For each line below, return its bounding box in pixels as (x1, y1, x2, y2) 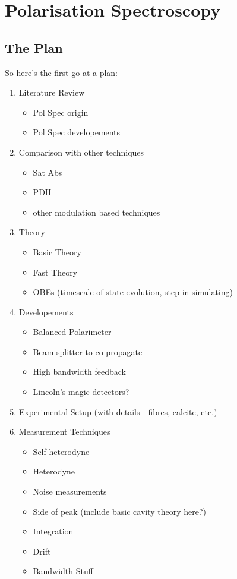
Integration (33, 525, 74, 537)
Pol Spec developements (33, 126, 121, 138)
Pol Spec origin (33, 106, 89, 118)
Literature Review (18, 86, 85, 99)
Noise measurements (33, 485, 107, 498)
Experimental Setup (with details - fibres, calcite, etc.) (18, 405, 217, 417)
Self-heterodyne (33, 445, 90, 457)
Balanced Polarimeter (33, 325, 112, 338)
